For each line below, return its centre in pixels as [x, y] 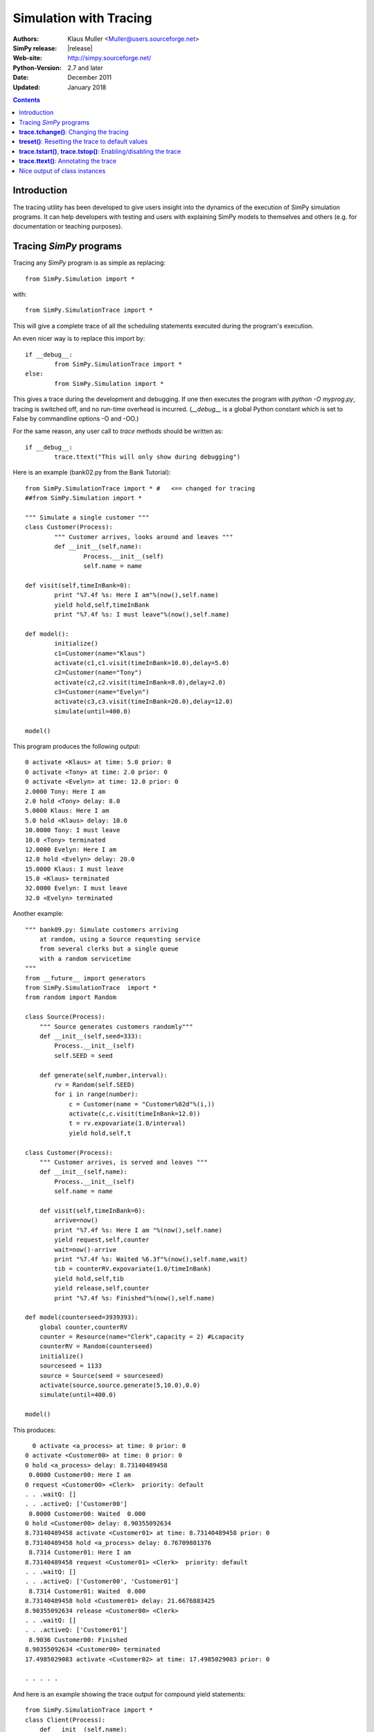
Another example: [38, 914]
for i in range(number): [96, 1094]
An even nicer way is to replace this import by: [79, 339]
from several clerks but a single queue [109, 949]
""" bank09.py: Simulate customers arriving [102, 929]
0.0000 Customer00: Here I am [80, 1475]
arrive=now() [76, 1220]
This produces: [34, 1430]
